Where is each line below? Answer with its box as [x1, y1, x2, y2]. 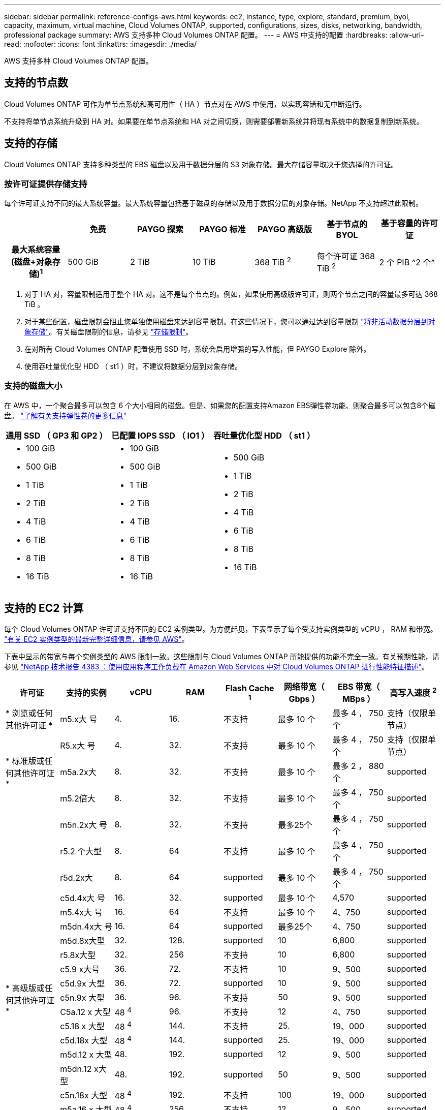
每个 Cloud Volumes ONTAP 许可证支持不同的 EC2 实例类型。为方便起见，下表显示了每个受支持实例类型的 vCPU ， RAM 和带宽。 [4, 625, 437, 634]
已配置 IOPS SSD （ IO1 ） [111, 430, 209, 441]
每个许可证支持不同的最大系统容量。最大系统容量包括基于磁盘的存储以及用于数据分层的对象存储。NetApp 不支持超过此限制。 [4, 199, 423, 208]
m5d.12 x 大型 [60, 1050, 112, 1060]
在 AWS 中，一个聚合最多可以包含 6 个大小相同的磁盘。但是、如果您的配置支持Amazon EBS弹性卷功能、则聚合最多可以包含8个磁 [4, 400, 436, 410]
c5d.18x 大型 [60, 1035, 108, 1046]
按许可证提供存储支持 [4, 179, 87, 190]
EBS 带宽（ [337, 682, 380, 692]
